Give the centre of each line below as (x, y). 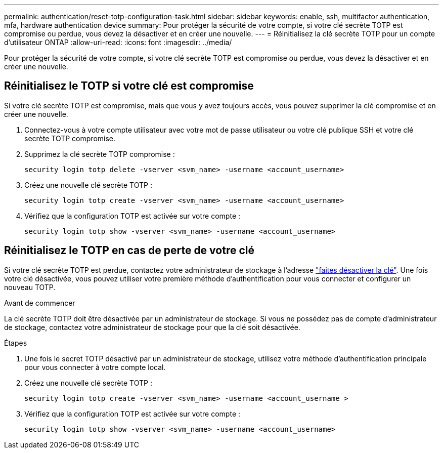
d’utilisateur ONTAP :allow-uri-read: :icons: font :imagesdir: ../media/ (118, 42)
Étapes (16, 343)
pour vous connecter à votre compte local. (95, 367)
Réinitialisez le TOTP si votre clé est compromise (129, 86)
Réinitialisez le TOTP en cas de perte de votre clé (129, 251)
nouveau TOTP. (30, 287)
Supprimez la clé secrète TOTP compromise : (100, 154)
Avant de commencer (40, 303)
